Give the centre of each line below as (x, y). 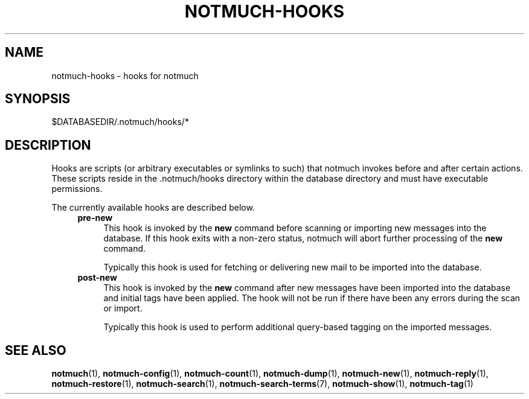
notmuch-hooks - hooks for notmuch (125, 75)
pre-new (95, 218)
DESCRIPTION (48, 145)
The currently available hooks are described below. (153, 208)
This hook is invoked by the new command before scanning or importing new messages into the (295, 228)
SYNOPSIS (38, 99)
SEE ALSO (36, 350)
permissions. (77, 189)
